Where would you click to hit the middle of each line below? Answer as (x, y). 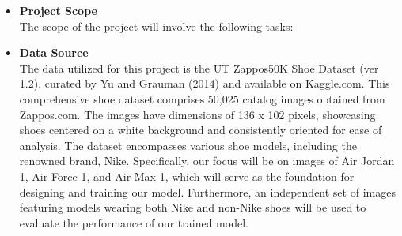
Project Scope (58, 10)
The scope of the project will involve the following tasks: (156, 26)
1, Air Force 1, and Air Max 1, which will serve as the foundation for (187, 176)
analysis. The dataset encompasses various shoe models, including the (188, 145)
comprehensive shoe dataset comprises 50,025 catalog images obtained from (202, 98)
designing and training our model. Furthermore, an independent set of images (207, 191)
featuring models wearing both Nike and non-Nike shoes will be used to (193, 207)
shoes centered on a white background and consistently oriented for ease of (201, 130)
